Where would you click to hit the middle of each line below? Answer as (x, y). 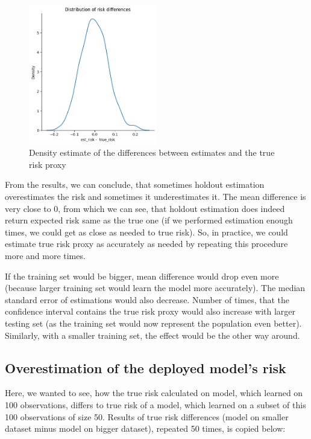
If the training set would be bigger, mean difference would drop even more (142, 276)
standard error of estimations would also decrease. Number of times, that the (147, 299)
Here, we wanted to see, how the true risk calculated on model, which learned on (154, 393)
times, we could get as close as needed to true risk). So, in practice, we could (146, 232)
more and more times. (45, 255)
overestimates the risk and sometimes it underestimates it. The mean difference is (155, 197)
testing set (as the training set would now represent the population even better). (153, 323)
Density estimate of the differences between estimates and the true (152, 152)
